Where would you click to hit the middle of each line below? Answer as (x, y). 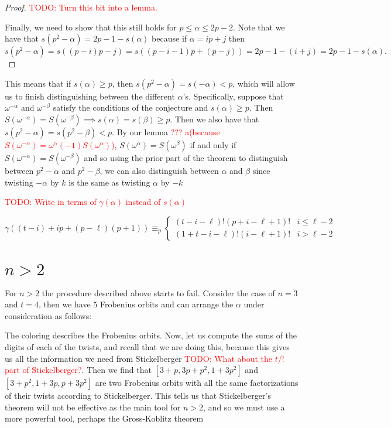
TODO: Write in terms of (51, 202)
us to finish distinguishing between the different (90, 96)
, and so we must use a (244, 407)
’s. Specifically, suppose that (233, 96)
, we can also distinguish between (159, 170)
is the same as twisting (109, 182)
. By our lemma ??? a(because (166, 131)
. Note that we (259, 27)
